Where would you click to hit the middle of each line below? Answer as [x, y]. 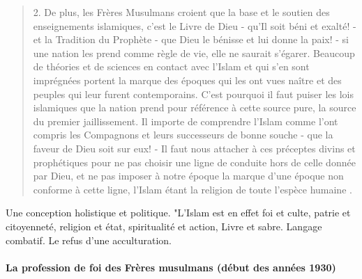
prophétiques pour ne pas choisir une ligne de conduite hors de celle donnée [194, 162]
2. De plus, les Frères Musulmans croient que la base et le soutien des [181, 12]
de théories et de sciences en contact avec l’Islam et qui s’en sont [171, 66]
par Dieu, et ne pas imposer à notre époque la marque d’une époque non [188, 176]
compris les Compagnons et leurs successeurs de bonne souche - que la [183, 135]
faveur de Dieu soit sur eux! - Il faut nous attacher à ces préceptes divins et [194, 148]
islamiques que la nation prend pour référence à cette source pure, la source [195, 107]
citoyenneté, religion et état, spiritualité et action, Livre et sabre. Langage [164, 226]
